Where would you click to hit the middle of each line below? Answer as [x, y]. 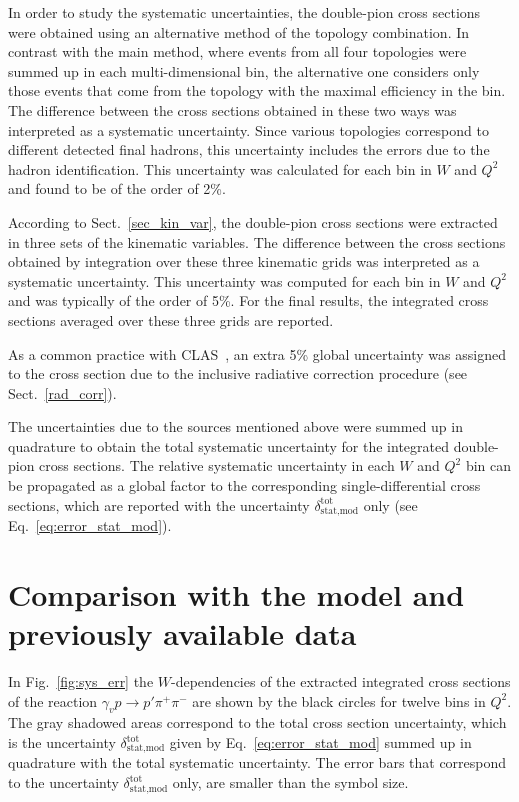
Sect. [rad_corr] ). [62, 392]
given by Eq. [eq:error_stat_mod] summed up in [320, 742]
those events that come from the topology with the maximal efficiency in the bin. [257, 90]
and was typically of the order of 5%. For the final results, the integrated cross [248, 300]
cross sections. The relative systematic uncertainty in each [217, 465]
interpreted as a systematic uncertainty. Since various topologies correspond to [248, 129]
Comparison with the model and [236, 593]
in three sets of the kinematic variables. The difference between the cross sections [257, 241]
